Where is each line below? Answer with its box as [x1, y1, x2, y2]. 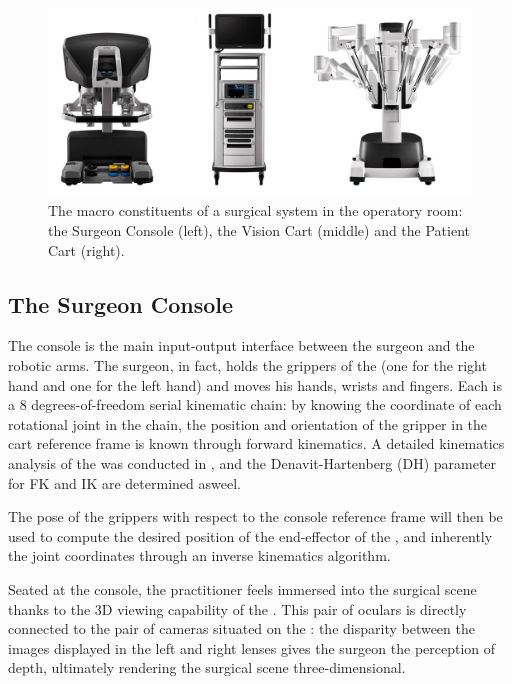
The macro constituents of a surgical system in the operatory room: [48, 200, 463, 221]
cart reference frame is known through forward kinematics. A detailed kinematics [8, 433, 505, 454]
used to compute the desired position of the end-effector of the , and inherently [8, 525, 493, 546]
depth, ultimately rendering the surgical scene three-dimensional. [8, 657, 406, 678]
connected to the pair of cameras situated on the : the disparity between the [8, 618, 475, 639]
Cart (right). [48, 239, 125, 260]
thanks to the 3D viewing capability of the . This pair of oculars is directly [8, 598, 467, 619]
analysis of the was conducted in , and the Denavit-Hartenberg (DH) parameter [8, 452, 497, 473]
